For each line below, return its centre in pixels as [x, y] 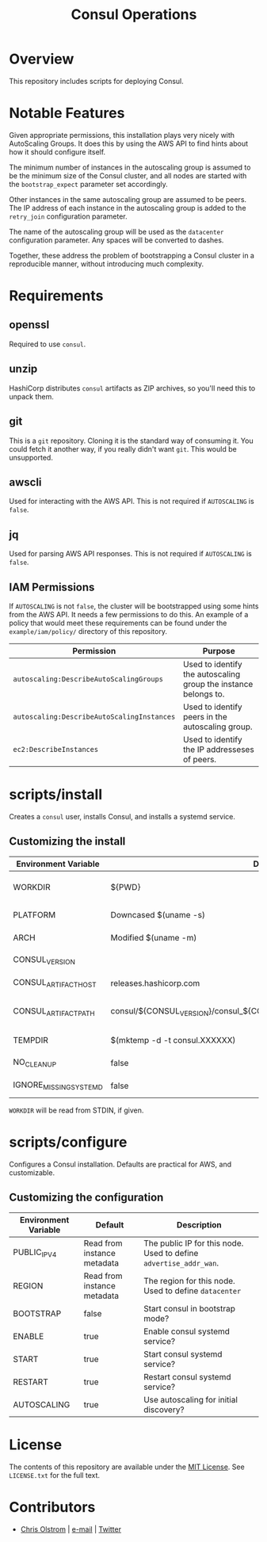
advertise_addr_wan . [181, 1263]
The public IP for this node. [193, 1243]
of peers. [200, 759]
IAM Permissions [52, 587]
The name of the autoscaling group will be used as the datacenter [116, 231]
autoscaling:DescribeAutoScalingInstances [94, 716]
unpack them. [32, 396]
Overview [42, 59]
